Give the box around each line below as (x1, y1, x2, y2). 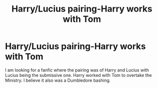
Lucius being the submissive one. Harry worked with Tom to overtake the (5, 72, 152, 78)
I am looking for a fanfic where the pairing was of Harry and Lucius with (5, 67, 149, 73)
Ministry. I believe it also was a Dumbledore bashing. (5, 77, 111, 83)
